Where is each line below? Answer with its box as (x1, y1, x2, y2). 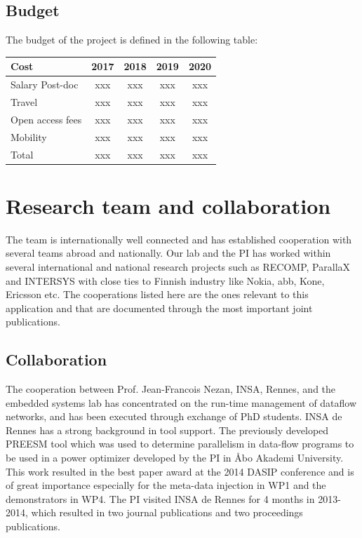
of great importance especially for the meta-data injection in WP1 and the (6, 478, 326, 492)
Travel (11, 94, 38, 109)
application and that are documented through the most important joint (6, 300, 313, 315)
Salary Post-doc (11, 77, 79, 92)
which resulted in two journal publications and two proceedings (31, 505, 303, 520)
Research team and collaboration (6, 191, 331, 220)
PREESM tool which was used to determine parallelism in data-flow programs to (6, 436, 354, 451)
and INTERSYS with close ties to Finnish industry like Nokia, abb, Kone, (6, 273, 325, 288)
